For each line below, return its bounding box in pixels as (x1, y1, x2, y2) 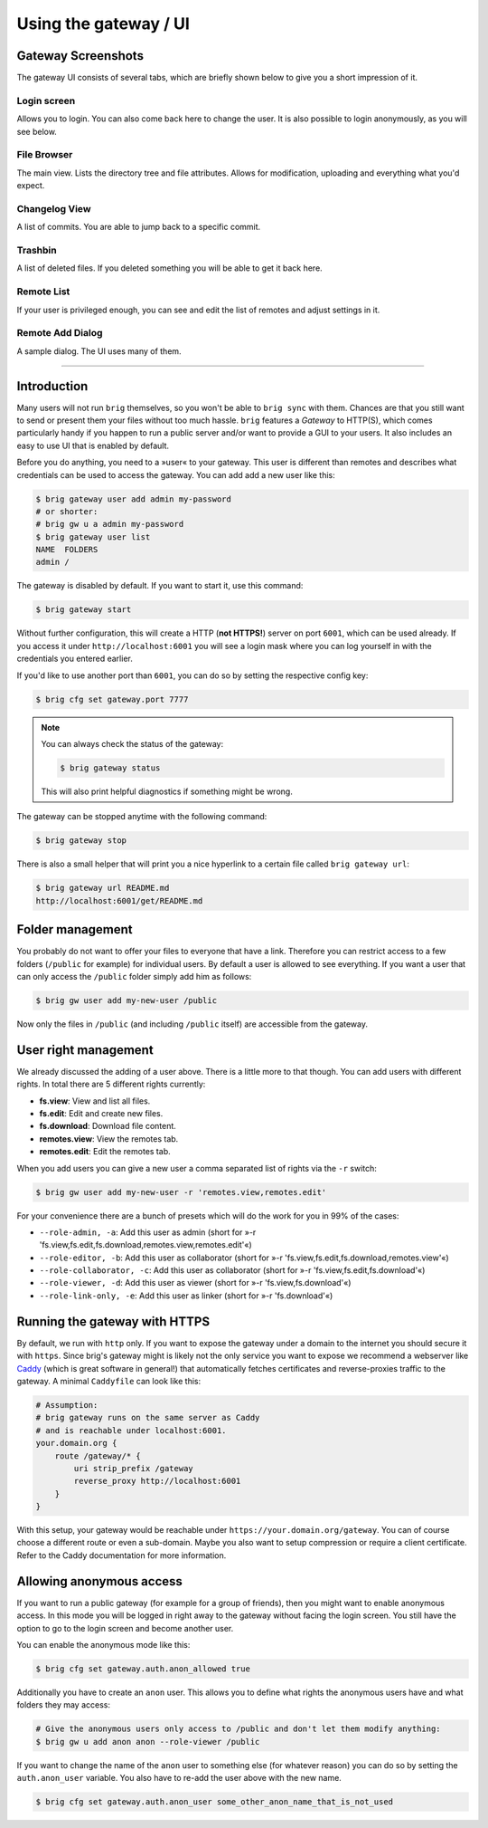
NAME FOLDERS (35, 544, 99, 555)
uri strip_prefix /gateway (73, 1463, 193, 1473)
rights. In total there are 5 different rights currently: (16, 1078, 206, 1090)
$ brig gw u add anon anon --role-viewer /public (35, 1737, 260, 1747)
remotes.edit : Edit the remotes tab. (39, 1146, 171, 1157)
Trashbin (16, 244, 58, 257)
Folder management (16, 922, 133, 937)
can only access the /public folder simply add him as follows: (16, 971, 252, 981)
